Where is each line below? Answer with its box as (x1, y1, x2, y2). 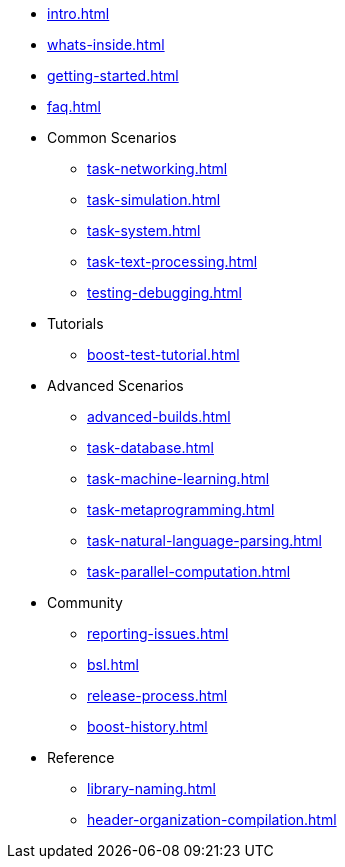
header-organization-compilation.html (87, 811, 337, 828)
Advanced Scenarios (47, 377, 184, 394)
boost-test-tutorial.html (87, 346, 240, 363)
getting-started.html (47, 67, 179, 84)
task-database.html (87, 439, 214, 456)
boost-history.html (87, 718, 208, 735)
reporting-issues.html (87, 625, 229, 642)
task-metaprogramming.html (87, 501, 275, 518)
